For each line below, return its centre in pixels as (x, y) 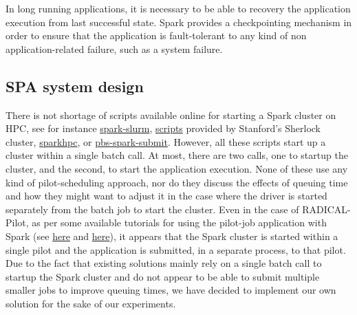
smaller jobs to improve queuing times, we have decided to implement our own (171, 290)
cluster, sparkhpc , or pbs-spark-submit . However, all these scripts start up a (166, 141)
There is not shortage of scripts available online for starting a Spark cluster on (171, 115)
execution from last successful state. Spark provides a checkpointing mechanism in (179, 22)
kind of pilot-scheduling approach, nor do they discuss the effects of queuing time (177, 182)
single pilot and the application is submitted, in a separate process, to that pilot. (176, 249)
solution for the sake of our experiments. (91, 303)
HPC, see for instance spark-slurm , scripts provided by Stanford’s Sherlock (163, 128)
